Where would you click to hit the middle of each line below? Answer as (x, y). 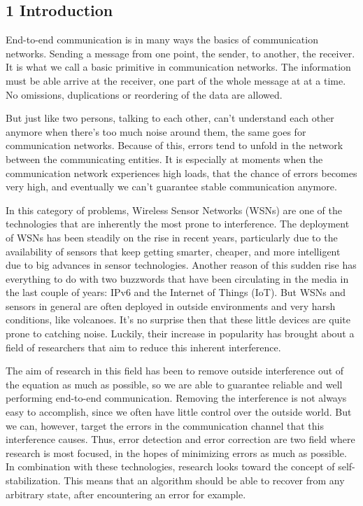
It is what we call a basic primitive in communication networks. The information (178, 67)
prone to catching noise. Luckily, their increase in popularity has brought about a (180, 333)
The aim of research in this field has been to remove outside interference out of (175, 371)
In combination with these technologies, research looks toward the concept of (170, 466)
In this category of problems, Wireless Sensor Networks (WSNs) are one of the (174, 210)
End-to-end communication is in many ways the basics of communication (162, 40)
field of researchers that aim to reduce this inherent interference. (143, 347)
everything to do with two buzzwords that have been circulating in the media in (177, 278)
